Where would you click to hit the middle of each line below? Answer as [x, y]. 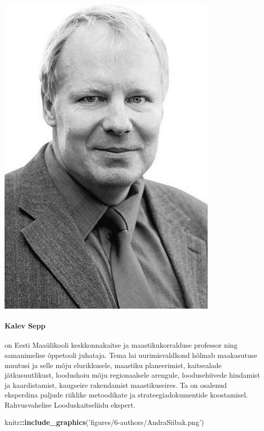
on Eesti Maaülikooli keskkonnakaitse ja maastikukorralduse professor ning [121, 345]
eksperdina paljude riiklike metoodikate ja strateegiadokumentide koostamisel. [126, 395]
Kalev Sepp [25, 326]
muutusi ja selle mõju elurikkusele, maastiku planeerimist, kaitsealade [113, 365]
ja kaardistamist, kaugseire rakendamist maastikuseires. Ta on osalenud [116, 385]
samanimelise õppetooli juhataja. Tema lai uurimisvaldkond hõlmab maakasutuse [131, 355]
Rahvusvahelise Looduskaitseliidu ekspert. [70, 404]
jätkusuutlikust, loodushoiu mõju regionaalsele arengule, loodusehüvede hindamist [133, 375]
